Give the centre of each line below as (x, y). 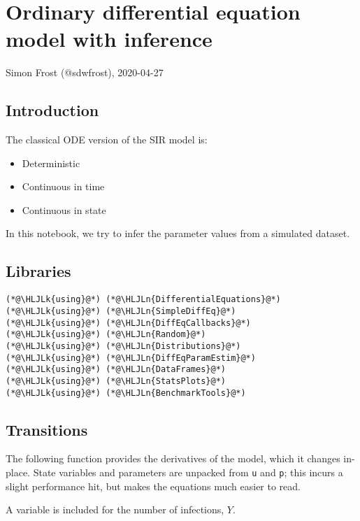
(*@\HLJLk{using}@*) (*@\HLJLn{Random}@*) (106, 335)
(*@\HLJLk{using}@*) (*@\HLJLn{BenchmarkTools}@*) (126, 393)
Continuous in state (64, 209)
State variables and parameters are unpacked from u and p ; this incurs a (188, 472)
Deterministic (51, 163)
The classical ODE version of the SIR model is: (107, 140)
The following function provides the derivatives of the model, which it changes (173, 458)
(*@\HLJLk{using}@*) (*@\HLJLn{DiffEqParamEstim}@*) (131, 358)
